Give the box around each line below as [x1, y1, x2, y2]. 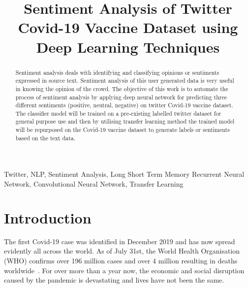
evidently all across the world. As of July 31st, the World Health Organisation [4, 246, 240, 256]
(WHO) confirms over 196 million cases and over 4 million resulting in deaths [4, 255, 238, 265]
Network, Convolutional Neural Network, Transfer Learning [4, 179, 184, 189]
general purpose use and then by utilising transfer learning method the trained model [15, 117, 235, 126]
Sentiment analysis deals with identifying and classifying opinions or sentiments [15, 68, 219, 76]
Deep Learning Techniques [36, 36, 220, 57]
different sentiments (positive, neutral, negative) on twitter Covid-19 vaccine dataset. [15, 101, 233, 109]
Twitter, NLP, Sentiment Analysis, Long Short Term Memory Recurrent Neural [4, 169, 245, 179]
